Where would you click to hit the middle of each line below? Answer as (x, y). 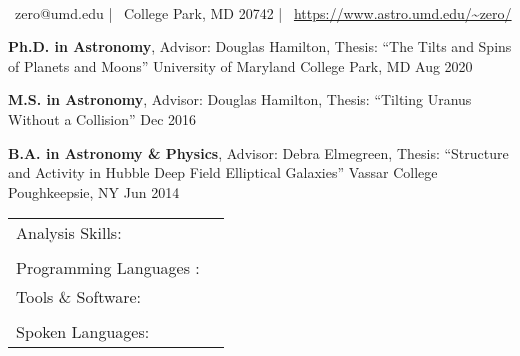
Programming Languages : (108, 268)
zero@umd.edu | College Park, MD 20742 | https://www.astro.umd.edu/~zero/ (263, 12)
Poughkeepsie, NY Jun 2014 (94, 191)
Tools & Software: (79, 297)
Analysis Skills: (69, 233)
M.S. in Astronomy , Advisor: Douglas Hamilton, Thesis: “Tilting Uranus (240, 99)
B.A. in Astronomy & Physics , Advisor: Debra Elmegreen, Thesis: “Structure (258, 152)
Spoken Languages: (83, 332)
